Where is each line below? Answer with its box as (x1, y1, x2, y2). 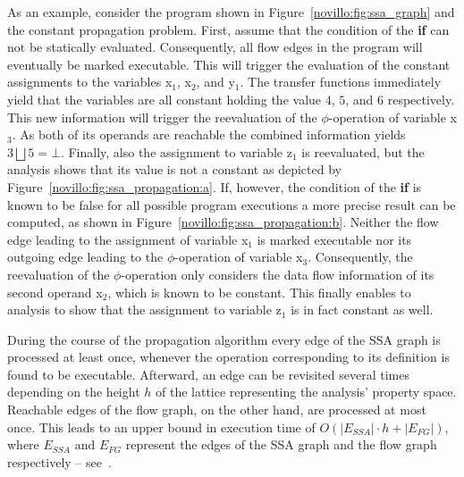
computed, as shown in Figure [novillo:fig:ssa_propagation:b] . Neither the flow (7, 213, 439, 231)
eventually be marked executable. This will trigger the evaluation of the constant (7, 54, 451, 73)
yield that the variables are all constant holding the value (7, 89, 322, 108)
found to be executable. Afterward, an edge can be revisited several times (7, 364, 409, 383)
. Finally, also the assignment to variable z (60, 142, 292, 161)
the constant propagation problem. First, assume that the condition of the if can (7, 20, 450, 38)
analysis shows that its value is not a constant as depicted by (7, 160, 342, 179)
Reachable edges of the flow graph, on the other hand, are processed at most (7, 400, 426, 419)
